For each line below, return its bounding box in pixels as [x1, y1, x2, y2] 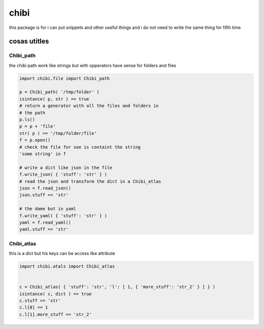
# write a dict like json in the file [19, 165, 112, 170]
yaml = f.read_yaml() [19, 220, 71, 225]
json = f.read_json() [19, 185, 71, 191]
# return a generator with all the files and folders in [19, 103, 159, 109]
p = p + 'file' [19, 124, 56, 129]
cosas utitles [9, 37, 49, 46]
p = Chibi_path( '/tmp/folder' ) [19, 89, 100, 95]
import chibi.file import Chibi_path [19, 76, 110, 81]
